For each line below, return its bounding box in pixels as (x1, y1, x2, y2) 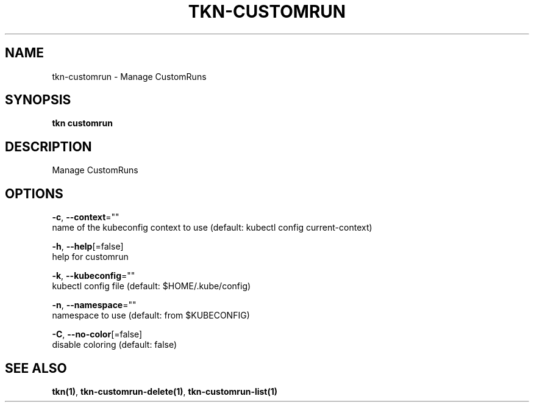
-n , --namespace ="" (52, 300, 137, 311)
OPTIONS (5, 185, 63, 201)
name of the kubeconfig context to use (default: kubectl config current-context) (52, 222, 372, 233)
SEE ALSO (5, 360, 67, 376)
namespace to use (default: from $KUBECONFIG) (52, 310, 250, 321)
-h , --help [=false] (52, 241, 124, 252)
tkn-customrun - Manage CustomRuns (52, 71, 207, 82)
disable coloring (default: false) (52, 339, 177, 350)
